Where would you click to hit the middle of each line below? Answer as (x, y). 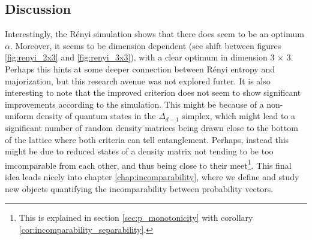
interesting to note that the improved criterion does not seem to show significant (153, 92)
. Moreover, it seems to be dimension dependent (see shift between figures (145, 45)
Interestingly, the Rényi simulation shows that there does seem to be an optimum (154, 34)
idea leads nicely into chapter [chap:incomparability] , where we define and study (152, 176)
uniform (19, 116)
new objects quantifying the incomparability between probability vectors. (139, 188)
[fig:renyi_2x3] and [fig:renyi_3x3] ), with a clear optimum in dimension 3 (140, 57)
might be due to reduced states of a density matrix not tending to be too (139, 151)
